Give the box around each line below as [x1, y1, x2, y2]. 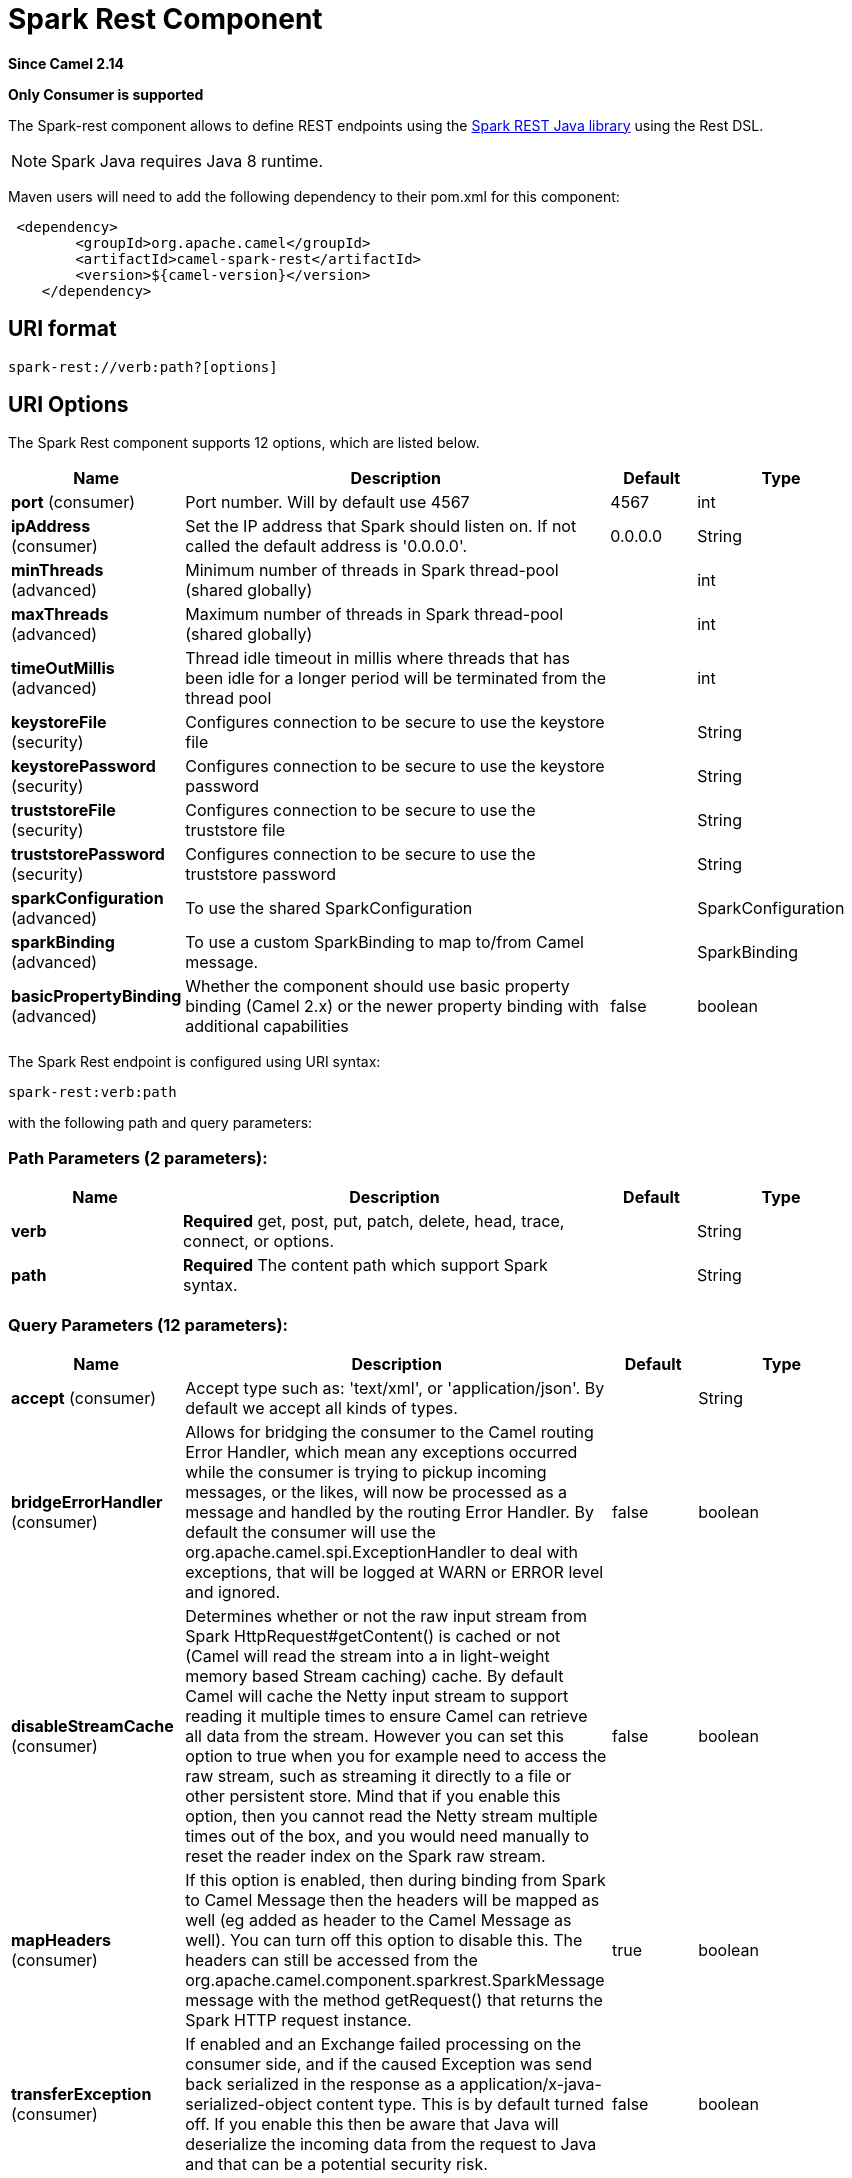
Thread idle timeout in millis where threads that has [185, 648, 570, 669]
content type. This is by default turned [316, 2093, 604, 2114]
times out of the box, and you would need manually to [185, 1825, 590, 1846]
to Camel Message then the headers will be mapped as [185, 1889, 600, 1910]
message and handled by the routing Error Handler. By [185, 1501, 594, 1522]
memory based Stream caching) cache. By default [185, 1665, 564, 1686]
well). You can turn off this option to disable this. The [185, 1929, 583, 1950]
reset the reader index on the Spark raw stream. [185, 1845, 546, 1866]
